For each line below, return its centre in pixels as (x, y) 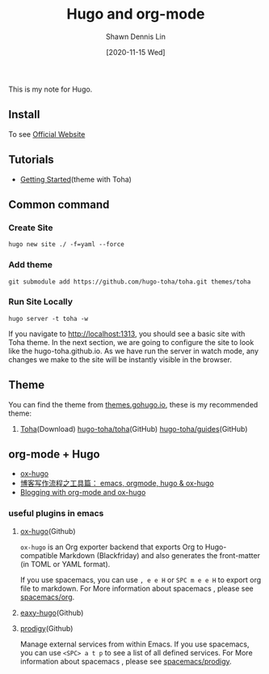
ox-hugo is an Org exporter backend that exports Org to (111, 547)
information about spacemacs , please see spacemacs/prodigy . (126, 661)
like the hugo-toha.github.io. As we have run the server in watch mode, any (134, 351)
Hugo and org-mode (136, 14)
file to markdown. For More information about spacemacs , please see (137, 588)
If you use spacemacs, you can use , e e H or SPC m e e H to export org (141, 579)
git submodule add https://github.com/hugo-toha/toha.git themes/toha (130, 282)
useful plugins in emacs (56, 514)
